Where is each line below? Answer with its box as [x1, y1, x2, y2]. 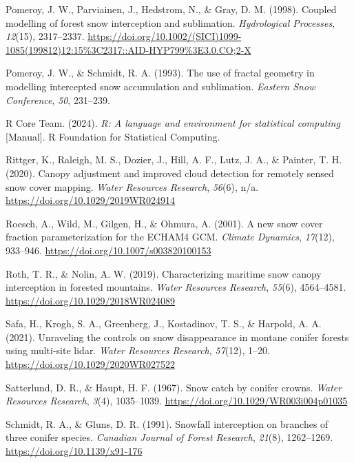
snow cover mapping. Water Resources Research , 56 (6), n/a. [6, 179, 259, 194]
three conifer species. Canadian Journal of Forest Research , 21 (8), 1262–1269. [6, 430, 333, 444]
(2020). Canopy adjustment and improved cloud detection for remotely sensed [6, 165, 334, 180]
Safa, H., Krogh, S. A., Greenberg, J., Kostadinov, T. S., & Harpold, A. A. [6, 316, 322, 331]
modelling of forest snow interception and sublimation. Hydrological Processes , [6, 15, 335, 30]
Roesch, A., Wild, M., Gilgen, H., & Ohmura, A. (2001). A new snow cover [6, 216, 323, 230]
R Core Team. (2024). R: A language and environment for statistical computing [6, 116, 340, 130]
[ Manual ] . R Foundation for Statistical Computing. [6, 129, 220, 143]
